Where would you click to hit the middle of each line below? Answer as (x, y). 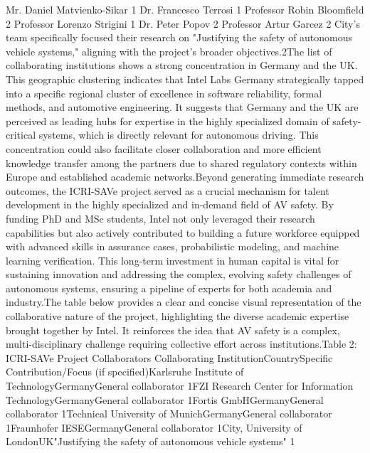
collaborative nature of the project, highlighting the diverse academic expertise (178, 316)
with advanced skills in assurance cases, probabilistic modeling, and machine (173, 246)
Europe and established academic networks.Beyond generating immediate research (185, 177)
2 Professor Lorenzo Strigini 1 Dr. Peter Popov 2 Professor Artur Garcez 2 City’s (183, 23)
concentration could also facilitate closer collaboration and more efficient (164, 148)
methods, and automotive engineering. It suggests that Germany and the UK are (182, 107)
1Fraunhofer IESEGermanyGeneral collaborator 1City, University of (154, 427)
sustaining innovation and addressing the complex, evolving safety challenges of (179, 274)
